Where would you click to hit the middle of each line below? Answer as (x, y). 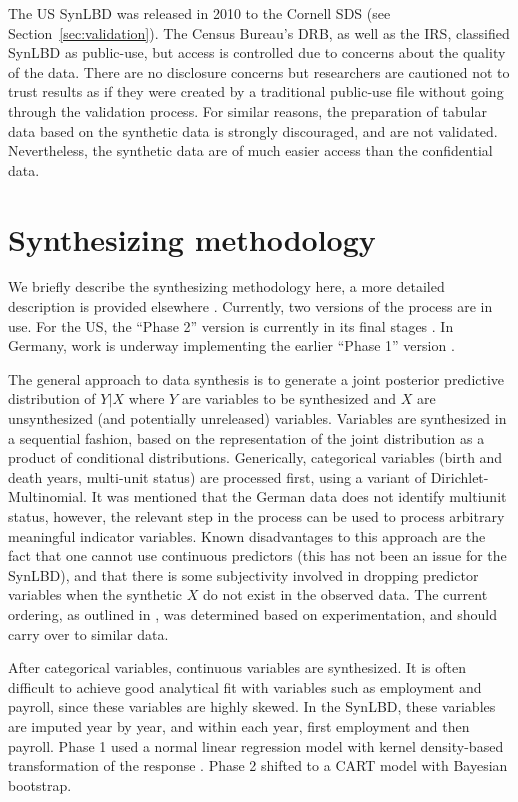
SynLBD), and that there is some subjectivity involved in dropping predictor (243, 574)
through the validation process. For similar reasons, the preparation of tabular (247, 110)
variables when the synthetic (95, 594)
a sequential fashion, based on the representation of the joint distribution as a (246, 437)
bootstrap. (40, 784)
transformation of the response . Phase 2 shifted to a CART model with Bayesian (258, 765)
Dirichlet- (459, 476)
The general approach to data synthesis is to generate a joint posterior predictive (256, 378)
